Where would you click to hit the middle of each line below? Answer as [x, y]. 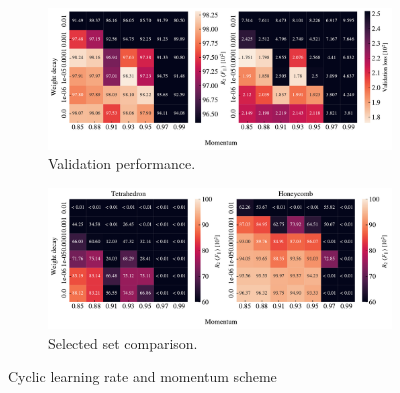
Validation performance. [122, 163]
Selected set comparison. [123, 342]
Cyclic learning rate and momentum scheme [142, 376]
